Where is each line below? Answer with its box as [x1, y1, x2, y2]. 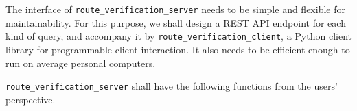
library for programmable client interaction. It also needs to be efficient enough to [5, 42, 350, 56]
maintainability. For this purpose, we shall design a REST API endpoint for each [5, 15, 346, 29]
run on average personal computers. [5, 56, 156, 70]
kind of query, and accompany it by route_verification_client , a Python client [5, 29, 352, 43]
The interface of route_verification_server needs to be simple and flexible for [5, 2, 345, 16]
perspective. [5, 92, 56, 106]
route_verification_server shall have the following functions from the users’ [5, 79, 338, 93]
